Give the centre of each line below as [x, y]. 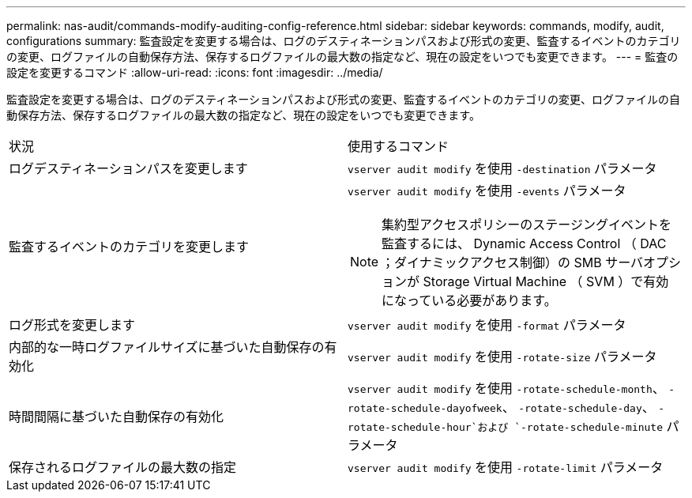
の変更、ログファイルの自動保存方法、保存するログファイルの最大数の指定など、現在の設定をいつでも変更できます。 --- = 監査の [342, 57]
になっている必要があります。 [469, 300]
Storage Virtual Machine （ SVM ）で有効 [546, 281]
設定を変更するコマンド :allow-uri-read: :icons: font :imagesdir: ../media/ [195, 72]
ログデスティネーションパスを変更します [128, 168]
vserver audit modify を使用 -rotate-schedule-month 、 [506, 388]
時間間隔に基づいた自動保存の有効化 [117, 417]
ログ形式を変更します [72, 325]
